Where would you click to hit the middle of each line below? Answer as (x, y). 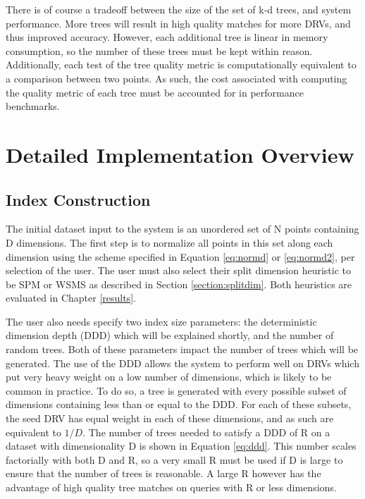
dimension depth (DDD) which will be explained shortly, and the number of (170, 335)
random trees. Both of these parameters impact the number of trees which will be (182, 349)
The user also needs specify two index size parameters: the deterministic (161, 321)
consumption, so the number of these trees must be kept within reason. (159, 50)
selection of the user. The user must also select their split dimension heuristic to (179, 270)
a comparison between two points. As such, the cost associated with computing (177, 78)
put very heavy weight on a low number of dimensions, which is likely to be (169, 377)
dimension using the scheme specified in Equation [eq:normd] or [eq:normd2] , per (180, 256)
